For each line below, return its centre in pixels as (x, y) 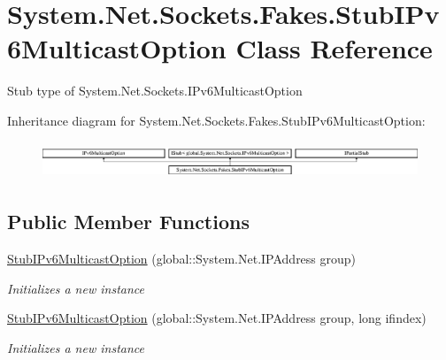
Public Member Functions (128, 222)
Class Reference (334, 48)
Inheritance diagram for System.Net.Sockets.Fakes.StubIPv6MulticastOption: (216, 120)
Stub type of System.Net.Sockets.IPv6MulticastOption (155, 91)
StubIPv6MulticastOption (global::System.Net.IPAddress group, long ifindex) (217, 318)
